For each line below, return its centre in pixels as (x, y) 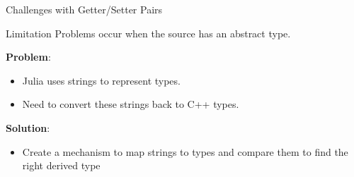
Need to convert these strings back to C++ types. (131, 104)
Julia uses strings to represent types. (101, 80)
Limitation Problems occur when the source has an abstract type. (148, 33)
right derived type (61, 165)
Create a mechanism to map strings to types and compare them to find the (185, 151)
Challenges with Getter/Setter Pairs (84, 9)
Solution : (28, 127)
